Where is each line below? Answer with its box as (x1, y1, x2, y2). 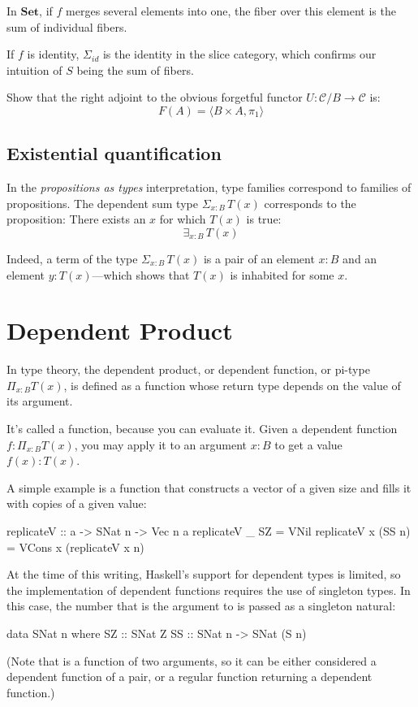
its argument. (6, 393, 73, 410)
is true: (246, 210, 282, 228)
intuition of (6, 61, 62, 78)
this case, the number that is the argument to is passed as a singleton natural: (6, 597, 396, 614)
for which (159, 210, 206, 228)
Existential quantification (6, 141, 222, 166)
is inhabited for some (230, 266, 334, 283)
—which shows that (92, 266, 190, 283)
